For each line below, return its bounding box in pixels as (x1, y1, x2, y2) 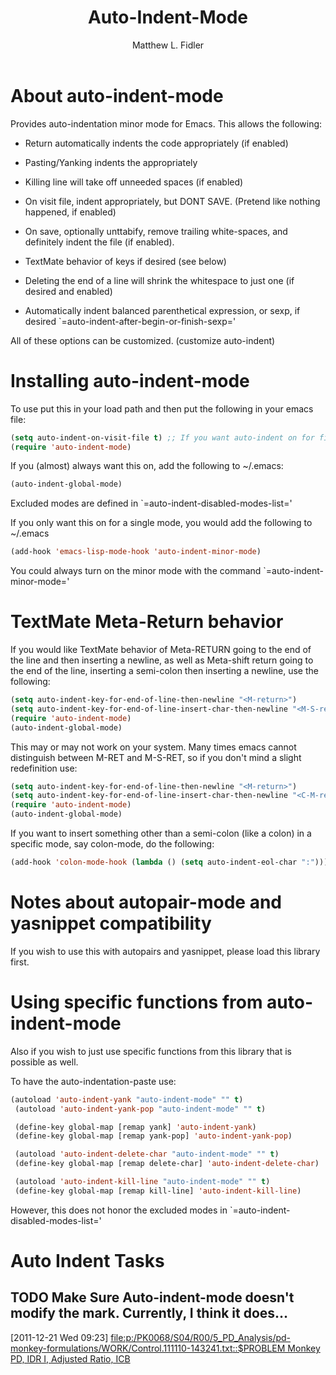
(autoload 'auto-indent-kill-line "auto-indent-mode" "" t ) (14, 1177, 271, 1187)
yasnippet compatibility (10, 912, 212, 935)
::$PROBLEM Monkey (232, 1342, 321, 1354)
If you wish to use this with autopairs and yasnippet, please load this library (10, 945, 321, 957)
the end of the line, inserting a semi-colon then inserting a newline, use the (10, 665, 319, 677)
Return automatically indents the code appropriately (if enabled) (24, 137, 289, 149)
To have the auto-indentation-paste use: (10, 1075, 177, 1087)
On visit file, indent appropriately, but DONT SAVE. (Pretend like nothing (24, 195, 321, 207)
